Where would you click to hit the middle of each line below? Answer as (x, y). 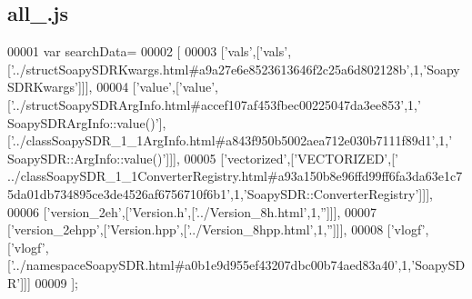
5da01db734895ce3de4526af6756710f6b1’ (119, 193)
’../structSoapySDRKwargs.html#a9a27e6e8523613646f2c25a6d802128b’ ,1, (217, 69)
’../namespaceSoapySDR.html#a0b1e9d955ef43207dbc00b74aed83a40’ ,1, (211, 265)
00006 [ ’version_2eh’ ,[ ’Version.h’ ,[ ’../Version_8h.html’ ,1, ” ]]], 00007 (192, 211)
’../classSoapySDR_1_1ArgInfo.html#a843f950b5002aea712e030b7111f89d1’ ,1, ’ (231, 140)
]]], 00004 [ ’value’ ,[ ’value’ (146, 87)
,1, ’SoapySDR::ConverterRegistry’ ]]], (331, 193)
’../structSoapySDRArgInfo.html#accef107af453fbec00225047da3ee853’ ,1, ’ (216, 104)
